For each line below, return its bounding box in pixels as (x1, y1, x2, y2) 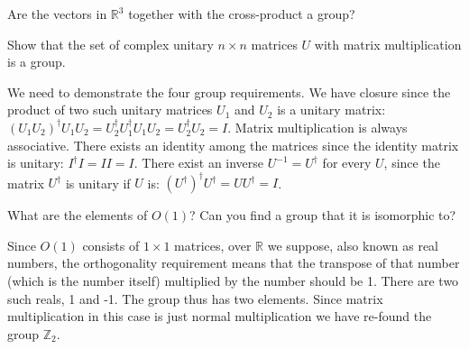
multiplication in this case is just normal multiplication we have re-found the (7, 307, 432, 326)
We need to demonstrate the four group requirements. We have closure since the (7, 82, 451, 101)
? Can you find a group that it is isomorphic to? (189, 206, 456, 225)
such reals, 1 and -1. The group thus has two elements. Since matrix (7, 289, 383, 308)
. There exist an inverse (133, 153, 264, 172)
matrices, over (174, 235, 252, 254)
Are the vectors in (7, 5, 107, 23)
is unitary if (65, 173, 131, 192)
